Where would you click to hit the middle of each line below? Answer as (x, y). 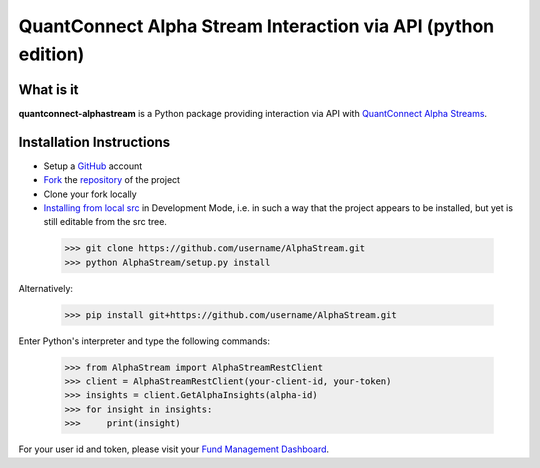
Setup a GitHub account (93, 166)
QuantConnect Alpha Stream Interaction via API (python (256, 26)
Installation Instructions (94, 141)
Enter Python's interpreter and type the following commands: (144, 341)
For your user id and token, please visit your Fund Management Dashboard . (174, 449)
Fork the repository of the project (111, 180)
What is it (48, 89)
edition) (51, 54)
